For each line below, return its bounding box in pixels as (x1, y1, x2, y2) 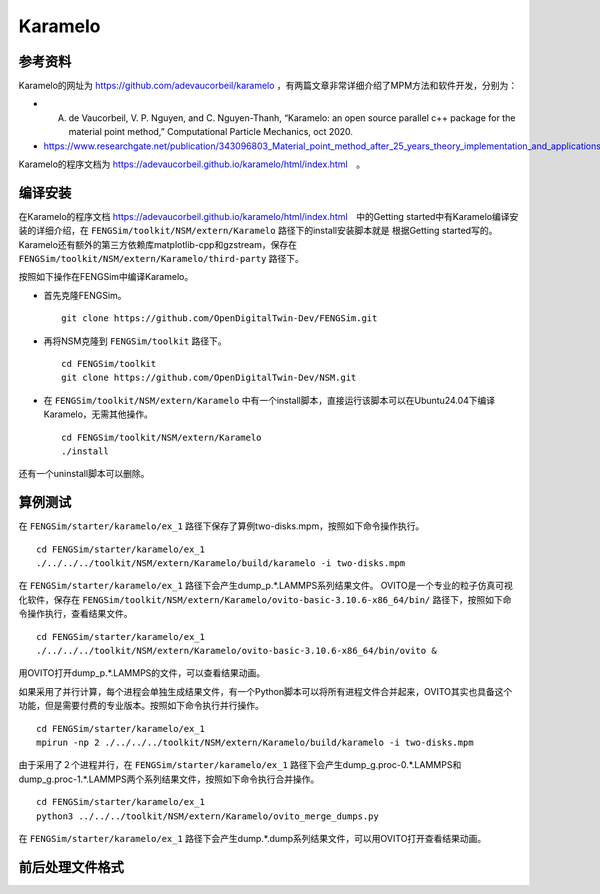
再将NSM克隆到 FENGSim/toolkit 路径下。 (43, 335, 227, 347)
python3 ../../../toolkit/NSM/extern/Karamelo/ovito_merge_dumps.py (36, 810, 379, 822)
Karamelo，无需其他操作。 (43, 408, 154, 420)
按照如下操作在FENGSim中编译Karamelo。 (18, 271, 194, 283)
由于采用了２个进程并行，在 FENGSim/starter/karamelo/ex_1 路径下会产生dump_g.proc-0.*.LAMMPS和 (18, 759, 462, 771)
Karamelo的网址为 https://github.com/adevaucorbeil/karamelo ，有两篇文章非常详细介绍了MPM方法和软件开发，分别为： (18, 80, 518, 92)
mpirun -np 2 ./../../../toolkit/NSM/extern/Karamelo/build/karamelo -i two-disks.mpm (36, 736, 474, 748)
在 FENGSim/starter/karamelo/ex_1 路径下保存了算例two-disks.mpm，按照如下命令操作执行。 (18, 520, 425, 532)
